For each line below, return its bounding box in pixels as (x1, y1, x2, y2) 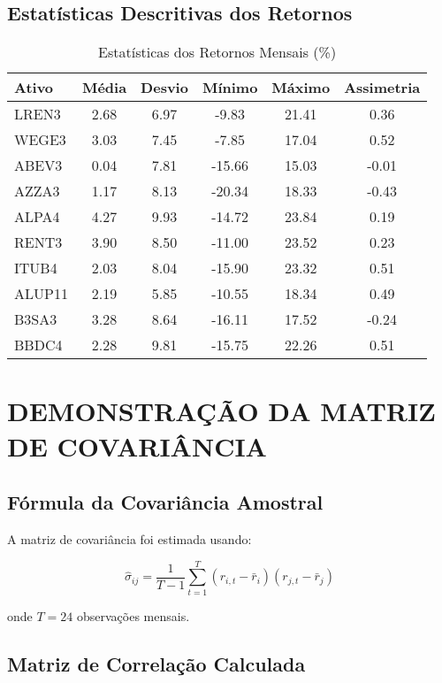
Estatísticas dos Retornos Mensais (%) (98, 42, 337, 63)
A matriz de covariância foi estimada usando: (7, 529, 252, 548)
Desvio (141, 77, 188, 98)
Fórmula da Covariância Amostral (7, 488, 324, 516)
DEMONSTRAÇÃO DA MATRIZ (7, 393, 436, 429)
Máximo (271, 77, 331, 98)
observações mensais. (76, 606, 190, 625)
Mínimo (202, 77, 258, 98)
